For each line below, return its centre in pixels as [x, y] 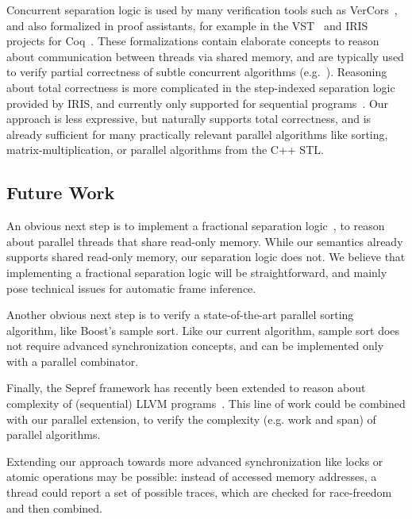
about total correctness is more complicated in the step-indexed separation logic [201, 87]
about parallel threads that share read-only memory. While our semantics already [205, 241]
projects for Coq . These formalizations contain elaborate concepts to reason [193, 41]
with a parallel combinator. [73, 361]
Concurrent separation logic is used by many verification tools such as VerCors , [202, 10]
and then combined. [54, 507]
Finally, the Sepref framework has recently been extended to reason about [186, 388]
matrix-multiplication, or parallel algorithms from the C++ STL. [165, 150]
